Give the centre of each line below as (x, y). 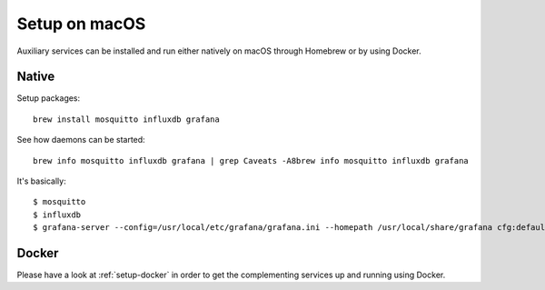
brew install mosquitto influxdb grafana (126, 119)
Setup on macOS (81, 24)
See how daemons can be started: (81, 140)
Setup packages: (49, 98)
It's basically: (42, 181)
